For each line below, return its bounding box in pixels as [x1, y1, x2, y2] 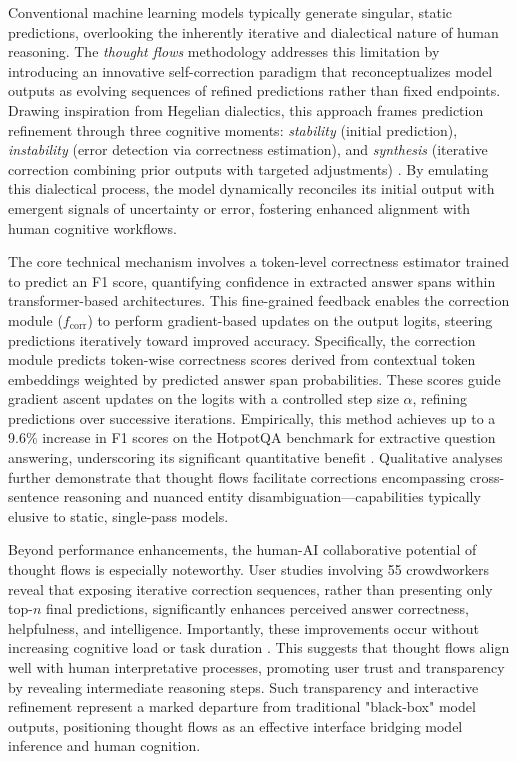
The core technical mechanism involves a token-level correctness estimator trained [8, 251, 509, 272]
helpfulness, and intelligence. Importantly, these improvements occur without [8, 617, 480, 638]
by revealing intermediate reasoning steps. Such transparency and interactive [8, 676, 479, 697]
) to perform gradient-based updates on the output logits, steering [87, 309, 493, 330]
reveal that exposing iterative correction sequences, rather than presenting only [8, 578, 493, 599]
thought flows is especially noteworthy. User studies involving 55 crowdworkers [8, 559, 489, 580]
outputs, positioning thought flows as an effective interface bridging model [8, 715, 463, 736]
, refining [412, 388, 468, 409]
